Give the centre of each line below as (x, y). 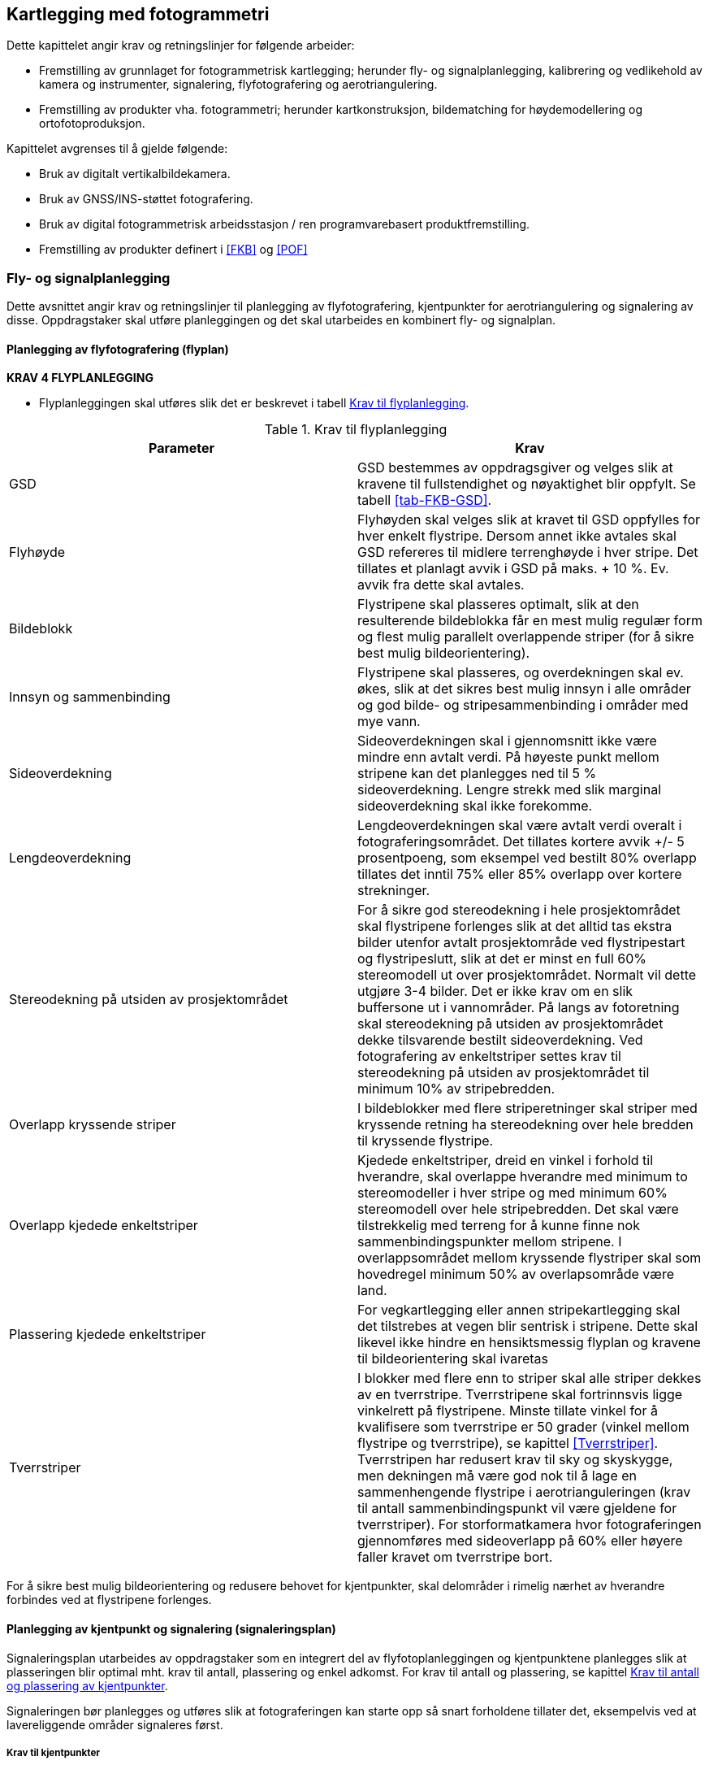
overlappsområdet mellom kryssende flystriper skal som (530, 1258)
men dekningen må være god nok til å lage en (497, 1476)
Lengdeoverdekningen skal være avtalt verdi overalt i (520, 826)
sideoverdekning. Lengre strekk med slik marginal (510, 790)
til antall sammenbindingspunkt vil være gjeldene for (517, 1509)
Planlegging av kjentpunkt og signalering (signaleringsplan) (171, 1629)
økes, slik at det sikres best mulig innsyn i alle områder (524, 689)
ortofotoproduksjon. (92, 124)
